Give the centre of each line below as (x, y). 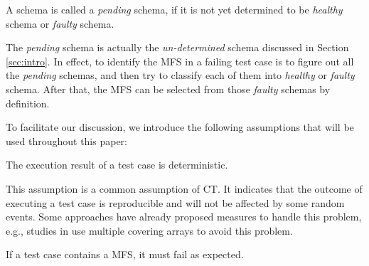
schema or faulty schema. (60, 23)
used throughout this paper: (66, 140)
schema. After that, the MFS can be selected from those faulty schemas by (168, 89)
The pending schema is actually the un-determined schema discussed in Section (177, 47)
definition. (28, 103)
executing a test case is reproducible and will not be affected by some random (175, 202)
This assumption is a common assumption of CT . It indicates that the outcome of (184, 188)
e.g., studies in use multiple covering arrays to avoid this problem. (149, 230)
